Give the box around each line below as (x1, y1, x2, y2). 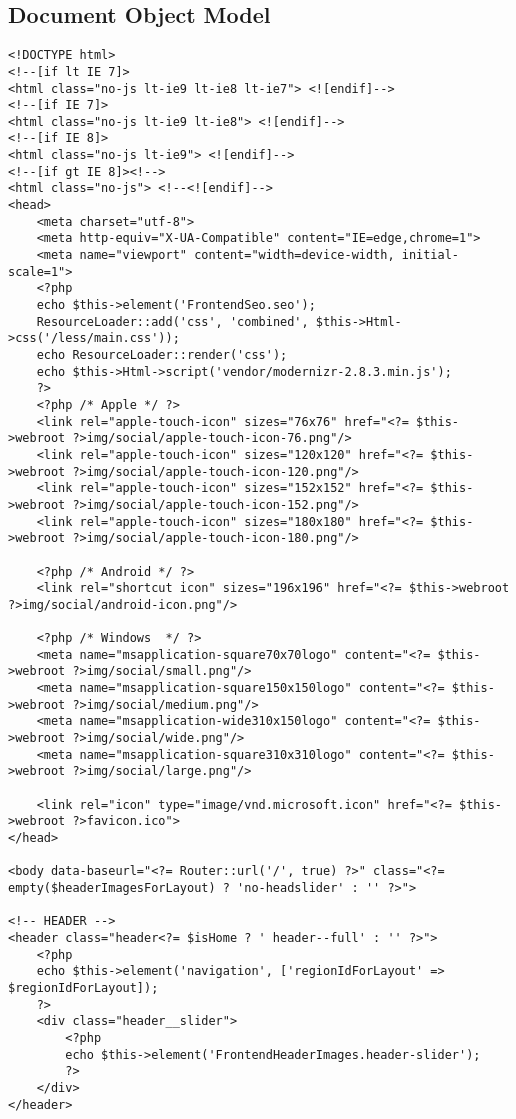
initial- (401, 248, 460, 263)
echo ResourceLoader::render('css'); (36, 348, 288, 363)
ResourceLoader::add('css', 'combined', (36, 314, 309, 329)
